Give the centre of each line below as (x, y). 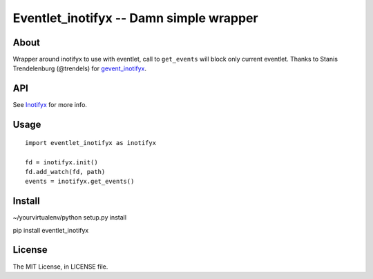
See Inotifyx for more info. (50, 105)
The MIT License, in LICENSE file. (60, 267)
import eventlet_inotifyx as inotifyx (91, 143)
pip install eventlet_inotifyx (51, 230)
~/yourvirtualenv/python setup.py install (70, 218)
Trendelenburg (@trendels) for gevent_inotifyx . (80, 68)
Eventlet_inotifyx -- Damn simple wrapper (135, 18)
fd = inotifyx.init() (61, 162)
